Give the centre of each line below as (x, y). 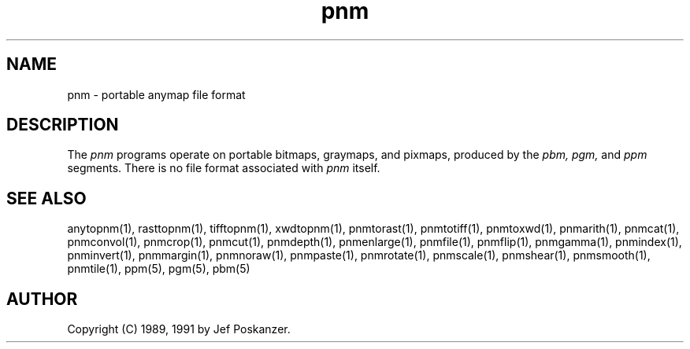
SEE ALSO (46, 198)
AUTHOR (42, 299)
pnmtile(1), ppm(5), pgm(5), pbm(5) (159, 269)
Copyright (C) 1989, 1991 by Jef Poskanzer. (179, 329)
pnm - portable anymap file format (156, 94)
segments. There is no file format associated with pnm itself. (224, 168)
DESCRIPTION (63, 125)
